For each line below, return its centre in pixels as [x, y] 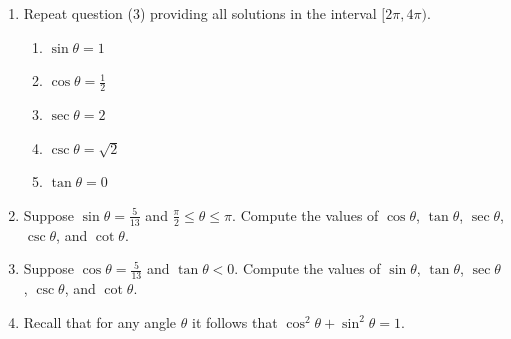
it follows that [235, 321]
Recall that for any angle [100, 321]
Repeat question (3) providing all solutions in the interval [200, 13]
